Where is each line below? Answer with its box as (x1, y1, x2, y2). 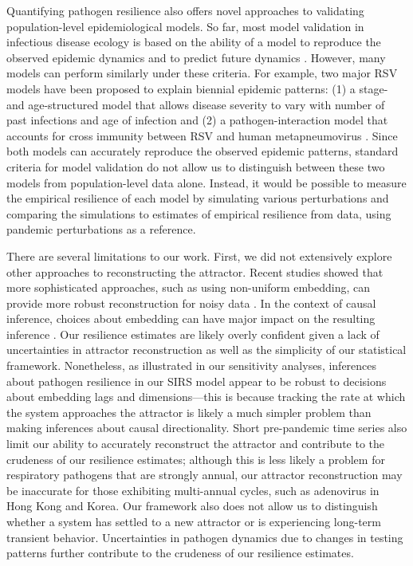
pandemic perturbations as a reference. (6, 221, 196, 238)
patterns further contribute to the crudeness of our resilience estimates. (6, 544, 354, 561)
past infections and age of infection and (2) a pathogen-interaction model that (6, 112, 388, 128)
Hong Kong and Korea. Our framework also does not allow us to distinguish (6, 497, 378, 514)
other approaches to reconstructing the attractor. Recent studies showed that (6, 263, 383, 280)
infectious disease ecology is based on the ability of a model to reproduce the (6, 33, 381, 50)
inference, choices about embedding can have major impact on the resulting (6, 310, 376, 327)
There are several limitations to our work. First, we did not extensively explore (6, 247, 392, 264)
